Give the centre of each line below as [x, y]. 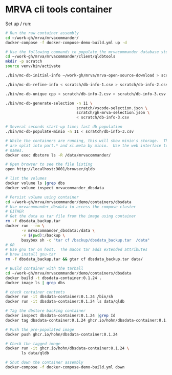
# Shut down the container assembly [44, 363]
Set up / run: [18, 24]
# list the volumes [26, 179]
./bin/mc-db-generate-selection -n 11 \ [49, 103]
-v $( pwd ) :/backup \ [43, 235]
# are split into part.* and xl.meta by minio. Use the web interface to [87, 145]
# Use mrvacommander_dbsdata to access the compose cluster [71, 207]
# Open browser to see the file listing [49, 164]
